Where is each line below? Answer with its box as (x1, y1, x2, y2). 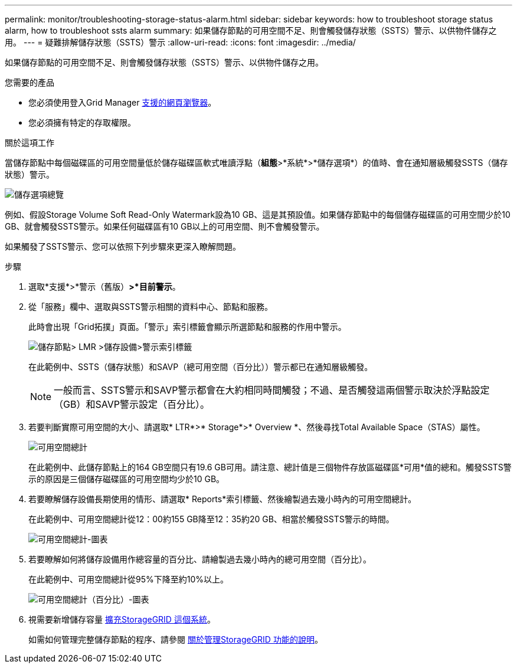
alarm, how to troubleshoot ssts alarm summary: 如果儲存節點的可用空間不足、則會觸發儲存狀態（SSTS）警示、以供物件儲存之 (5, 25, 497, 35)
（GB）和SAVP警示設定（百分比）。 (54, 398, 210, 410)
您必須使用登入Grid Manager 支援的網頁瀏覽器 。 (28, 97, 217, 107)
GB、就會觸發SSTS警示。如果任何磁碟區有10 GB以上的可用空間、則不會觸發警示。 (5, 221, 325, 231)
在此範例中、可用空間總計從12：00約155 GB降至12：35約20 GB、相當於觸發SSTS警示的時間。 (28, 514, 394, 524)
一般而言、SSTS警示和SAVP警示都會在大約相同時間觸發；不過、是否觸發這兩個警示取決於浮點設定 (54, 384, 490, 396)
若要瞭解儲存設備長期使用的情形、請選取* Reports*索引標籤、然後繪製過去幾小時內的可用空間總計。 (28, 494, 417, 504)
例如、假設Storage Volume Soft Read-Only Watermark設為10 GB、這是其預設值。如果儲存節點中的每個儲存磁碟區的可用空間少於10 (5, 209, 511, 220)
